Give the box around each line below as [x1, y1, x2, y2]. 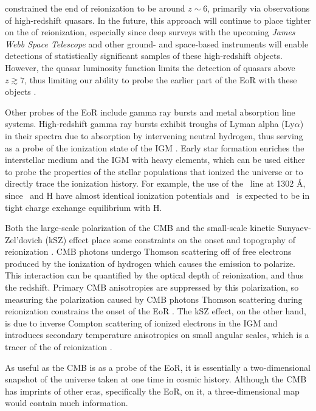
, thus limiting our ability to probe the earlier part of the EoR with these [24, 73, 297, 86]
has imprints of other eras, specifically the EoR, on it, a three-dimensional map [5, 384, 300, 397]
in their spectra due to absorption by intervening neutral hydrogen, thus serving [5, 129, 303, 142]
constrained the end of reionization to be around [5, 2, 185, 14]
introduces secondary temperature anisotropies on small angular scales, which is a [5, 328, 309, 341]
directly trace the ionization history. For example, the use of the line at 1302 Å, [5, 177, 306, 190]
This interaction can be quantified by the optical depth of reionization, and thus [5, 269, 304, 281]
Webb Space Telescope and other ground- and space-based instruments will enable [5, 37, 309, 50]
